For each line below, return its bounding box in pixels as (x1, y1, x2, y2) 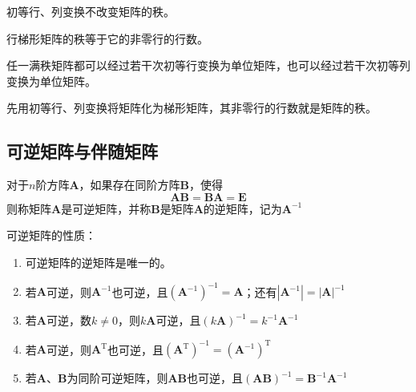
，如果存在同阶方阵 (79, 176, 180, 193)
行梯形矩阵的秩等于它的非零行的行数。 (6, 30, 208, 46)
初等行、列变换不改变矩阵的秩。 (6, 3, 175, 19)
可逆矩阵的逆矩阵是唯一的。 (25, 253, 172, 270)
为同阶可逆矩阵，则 (67, 370, 168, 386)
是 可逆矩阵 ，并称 (61, 200, 151, 216)
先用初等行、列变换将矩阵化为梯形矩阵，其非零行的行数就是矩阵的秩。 (6, 99, 377, 116)
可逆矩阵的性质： (6, 227, 96, 244)
